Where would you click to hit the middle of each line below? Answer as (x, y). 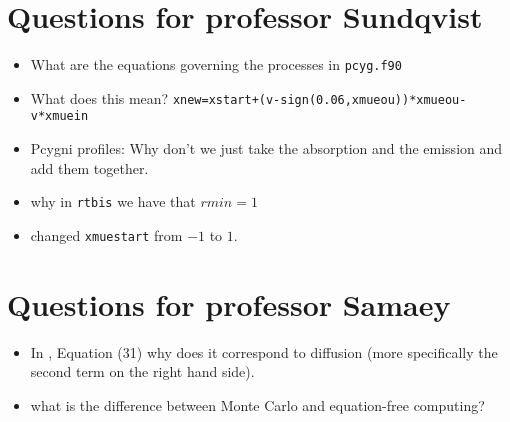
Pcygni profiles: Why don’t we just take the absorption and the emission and (266, 148)
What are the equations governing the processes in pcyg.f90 (216, 64)
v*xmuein (59, 116)
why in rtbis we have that (113, 201)
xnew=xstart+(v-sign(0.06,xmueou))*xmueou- (319, 99)
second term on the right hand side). (142, 371)
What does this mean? (99, 97)
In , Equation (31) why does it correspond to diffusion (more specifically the (264, 351)
